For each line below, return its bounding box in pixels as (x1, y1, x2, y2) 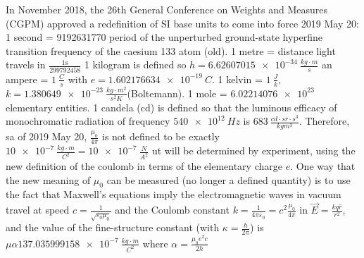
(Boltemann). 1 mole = (127, 85, 227, 100)
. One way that (290, 159, 356, 173)
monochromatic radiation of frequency (6, 113, 170, 128)
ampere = (6, 71, 49, 86)
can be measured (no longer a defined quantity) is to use (106, 172, 351, 187)
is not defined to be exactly (102, 129, 220, 144)
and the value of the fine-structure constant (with (6, 220, 220, 235)
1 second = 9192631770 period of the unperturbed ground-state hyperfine (6, 30, 322, 44)
